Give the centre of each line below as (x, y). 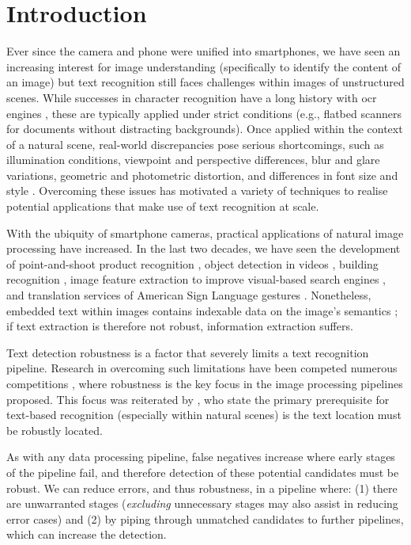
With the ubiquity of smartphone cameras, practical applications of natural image (205, 232)
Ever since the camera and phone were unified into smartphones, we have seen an (204, 51)
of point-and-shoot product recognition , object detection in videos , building (192, 263)
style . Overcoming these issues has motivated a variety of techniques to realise (197, 191)
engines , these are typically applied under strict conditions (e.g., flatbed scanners (204, 113)
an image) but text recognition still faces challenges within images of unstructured (205, 82)
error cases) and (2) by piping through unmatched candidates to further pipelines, (205, 518)
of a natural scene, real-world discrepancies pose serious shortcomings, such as (195, 144)
